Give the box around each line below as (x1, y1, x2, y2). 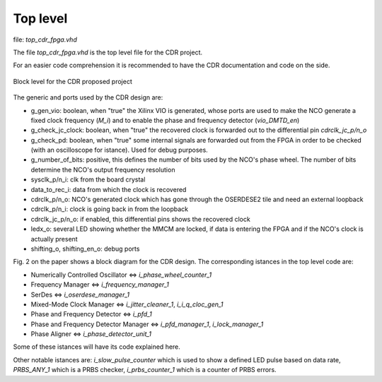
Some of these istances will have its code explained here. (13, 342, 180, 351)
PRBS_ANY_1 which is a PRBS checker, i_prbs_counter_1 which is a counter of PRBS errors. (13, 366, 277, 374)
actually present (30, 234, 78, 243)
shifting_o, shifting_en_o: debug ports (30, 244, 140, 253)
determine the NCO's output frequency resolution (30, 165, 175, 174)
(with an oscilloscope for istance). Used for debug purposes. (30, 145, 208, 155)
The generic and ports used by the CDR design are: (13, 93, 163, 102)
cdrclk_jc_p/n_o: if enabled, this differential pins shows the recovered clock (30, 215, 250, 223)
